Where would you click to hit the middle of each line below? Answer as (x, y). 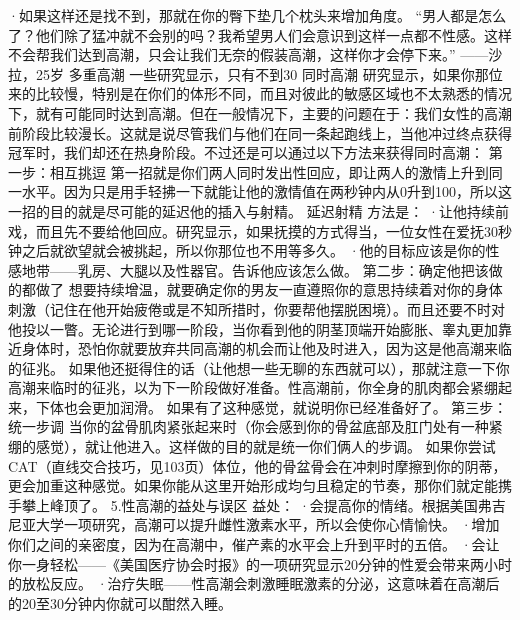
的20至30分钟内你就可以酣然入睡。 (120, 602)
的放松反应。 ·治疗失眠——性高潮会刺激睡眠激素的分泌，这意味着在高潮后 (254, 583)
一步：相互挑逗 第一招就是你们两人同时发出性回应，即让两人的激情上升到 (248, 171)
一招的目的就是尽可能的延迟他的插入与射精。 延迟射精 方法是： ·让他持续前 (258, 210)
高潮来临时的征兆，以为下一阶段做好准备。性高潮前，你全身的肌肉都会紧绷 (253, 387)
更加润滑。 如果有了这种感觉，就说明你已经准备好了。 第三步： (299, 406)
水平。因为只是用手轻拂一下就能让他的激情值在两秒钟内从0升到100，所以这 (266, 191)
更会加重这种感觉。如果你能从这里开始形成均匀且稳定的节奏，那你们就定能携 (260, 485)
